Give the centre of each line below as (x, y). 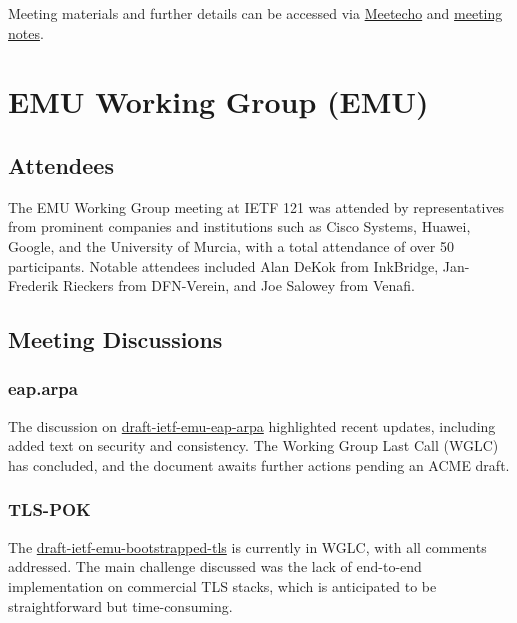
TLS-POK (49, 509)
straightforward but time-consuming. (120, 605)
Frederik (33, 285)
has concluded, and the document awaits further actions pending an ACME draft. (259, 464)
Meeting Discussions (115, 339)
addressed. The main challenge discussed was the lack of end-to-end (215, 566)
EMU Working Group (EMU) (218, 101)
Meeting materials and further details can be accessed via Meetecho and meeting (255, 13)
